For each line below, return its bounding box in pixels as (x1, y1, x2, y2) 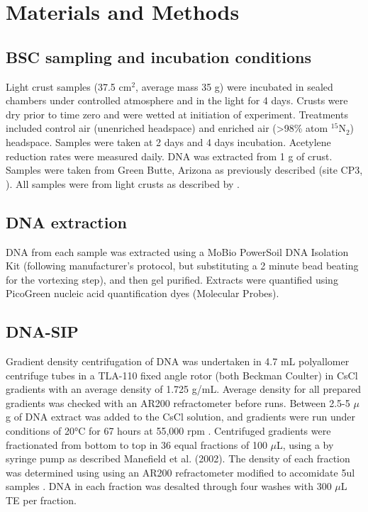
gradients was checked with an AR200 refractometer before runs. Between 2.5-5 (6, 395, 350, 410)
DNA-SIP (6, 321, 79, 343)
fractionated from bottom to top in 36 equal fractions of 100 (6, 437, 267, 452)
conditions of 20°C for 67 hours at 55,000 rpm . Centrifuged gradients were (6, 423, 331, 438)
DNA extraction (6, 211, 127, 233)
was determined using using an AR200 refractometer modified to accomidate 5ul (6, 464, 355, 479)
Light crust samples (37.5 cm (6, 79, 132, 94)
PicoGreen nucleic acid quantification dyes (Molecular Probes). (6, 286, 279, 301)
